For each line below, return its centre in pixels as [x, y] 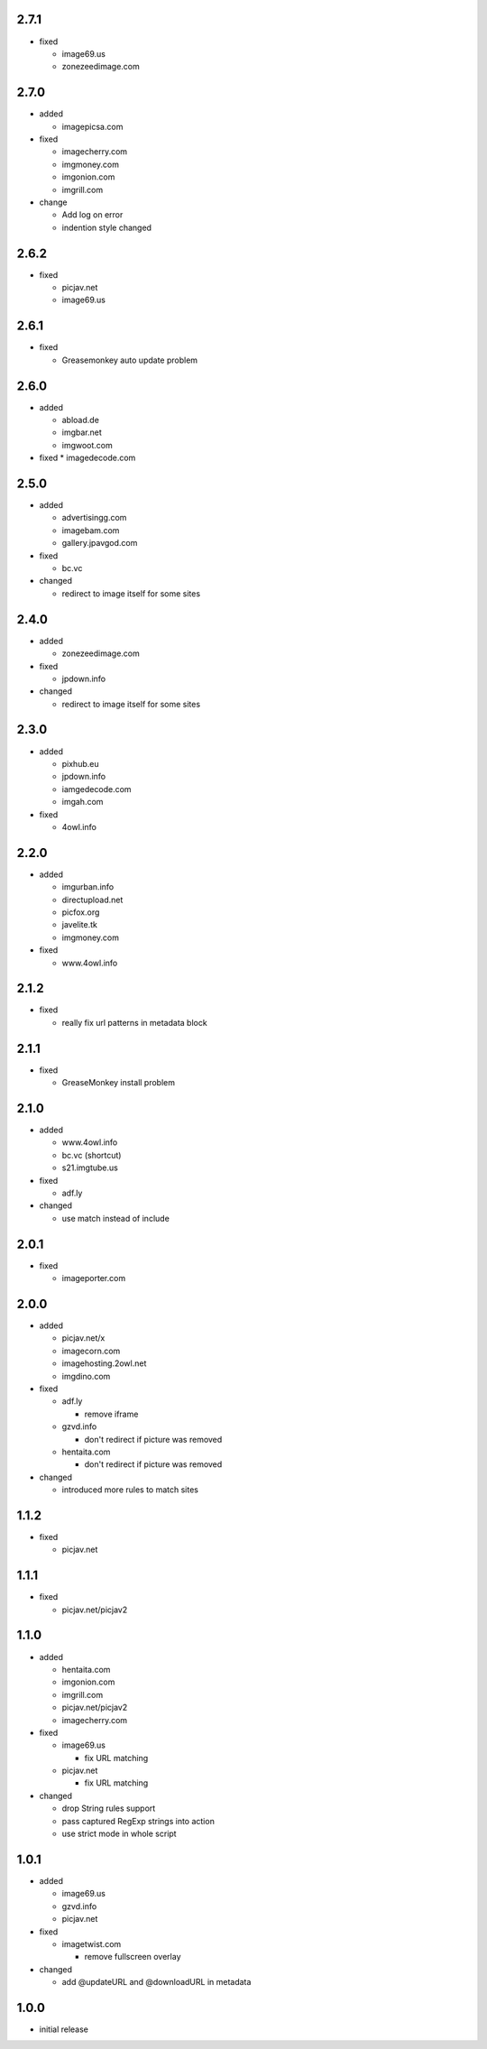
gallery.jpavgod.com [100, 543]
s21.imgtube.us [90, 1168]
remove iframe [111, 1414]
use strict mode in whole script [119, 1834]
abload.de [80, 420]
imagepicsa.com [92, 126]
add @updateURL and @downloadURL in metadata [156, 1982]
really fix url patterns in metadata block [134, 1022]
